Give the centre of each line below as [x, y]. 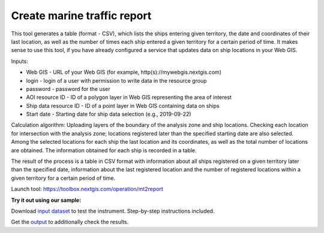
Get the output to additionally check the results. [70, 222]
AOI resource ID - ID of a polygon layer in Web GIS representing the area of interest [129, 97]
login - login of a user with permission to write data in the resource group [116, 80]
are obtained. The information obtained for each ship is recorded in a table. [104, 150]
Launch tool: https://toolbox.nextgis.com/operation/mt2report [87, 189]
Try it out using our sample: [46, 200]
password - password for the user [68, 89]
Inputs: [19, 61]
